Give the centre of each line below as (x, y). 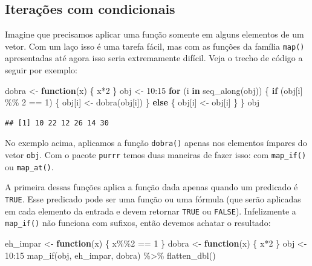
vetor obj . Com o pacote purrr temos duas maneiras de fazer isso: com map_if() (156, 155)
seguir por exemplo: (41, 70)
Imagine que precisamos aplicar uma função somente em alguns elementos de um (154, 34)
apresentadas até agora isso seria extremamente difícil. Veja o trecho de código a (154, 58)
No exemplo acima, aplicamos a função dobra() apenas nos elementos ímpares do (156, 143)
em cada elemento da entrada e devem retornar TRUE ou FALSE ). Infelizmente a (151, 211)
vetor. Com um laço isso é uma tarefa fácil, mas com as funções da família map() (155, 46)
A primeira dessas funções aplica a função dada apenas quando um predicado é (151, 187)
